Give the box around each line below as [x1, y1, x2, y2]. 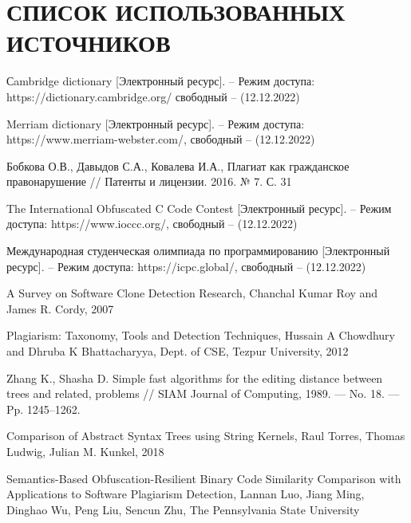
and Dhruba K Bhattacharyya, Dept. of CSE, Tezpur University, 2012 [6, 343, 349, 360]
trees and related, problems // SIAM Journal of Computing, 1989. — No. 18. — [6, 385, 400, 402]
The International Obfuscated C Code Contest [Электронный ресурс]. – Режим [6, 199, 392, 216]
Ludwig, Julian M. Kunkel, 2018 [6, 443, 164, 459]
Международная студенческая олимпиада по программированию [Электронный [6, 242, 390, 259]
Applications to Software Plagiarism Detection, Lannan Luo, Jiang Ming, [6, 486, 365, 502]
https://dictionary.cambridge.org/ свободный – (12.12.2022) [6, 88, 300, 104]
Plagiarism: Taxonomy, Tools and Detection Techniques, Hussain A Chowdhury [6, 327, 395, 344]
